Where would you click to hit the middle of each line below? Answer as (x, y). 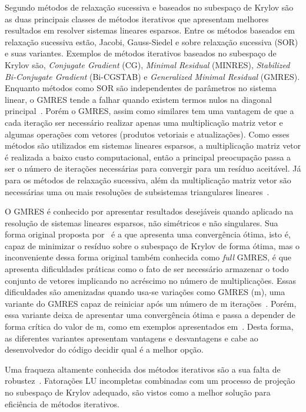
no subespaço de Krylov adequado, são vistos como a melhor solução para (138, 392)
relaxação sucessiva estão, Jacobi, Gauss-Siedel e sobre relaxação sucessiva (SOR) (152, 41)
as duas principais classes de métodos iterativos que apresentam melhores (137, 19)
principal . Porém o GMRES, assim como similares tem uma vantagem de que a (149, 111)
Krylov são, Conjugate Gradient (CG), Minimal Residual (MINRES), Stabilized (147, 64)
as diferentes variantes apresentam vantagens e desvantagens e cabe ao (132, 338)
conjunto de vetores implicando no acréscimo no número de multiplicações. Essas (151, 280)
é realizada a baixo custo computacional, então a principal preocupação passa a (148, 157)
